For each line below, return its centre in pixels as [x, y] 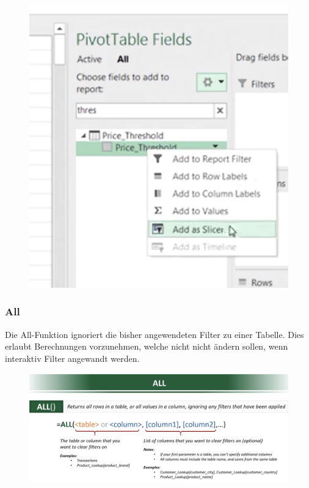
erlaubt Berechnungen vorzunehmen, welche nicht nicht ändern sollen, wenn [147, 346]
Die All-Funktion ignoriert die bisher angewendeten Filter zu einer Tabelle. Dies [154, 334]
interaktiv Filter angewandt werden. [72, 358]
